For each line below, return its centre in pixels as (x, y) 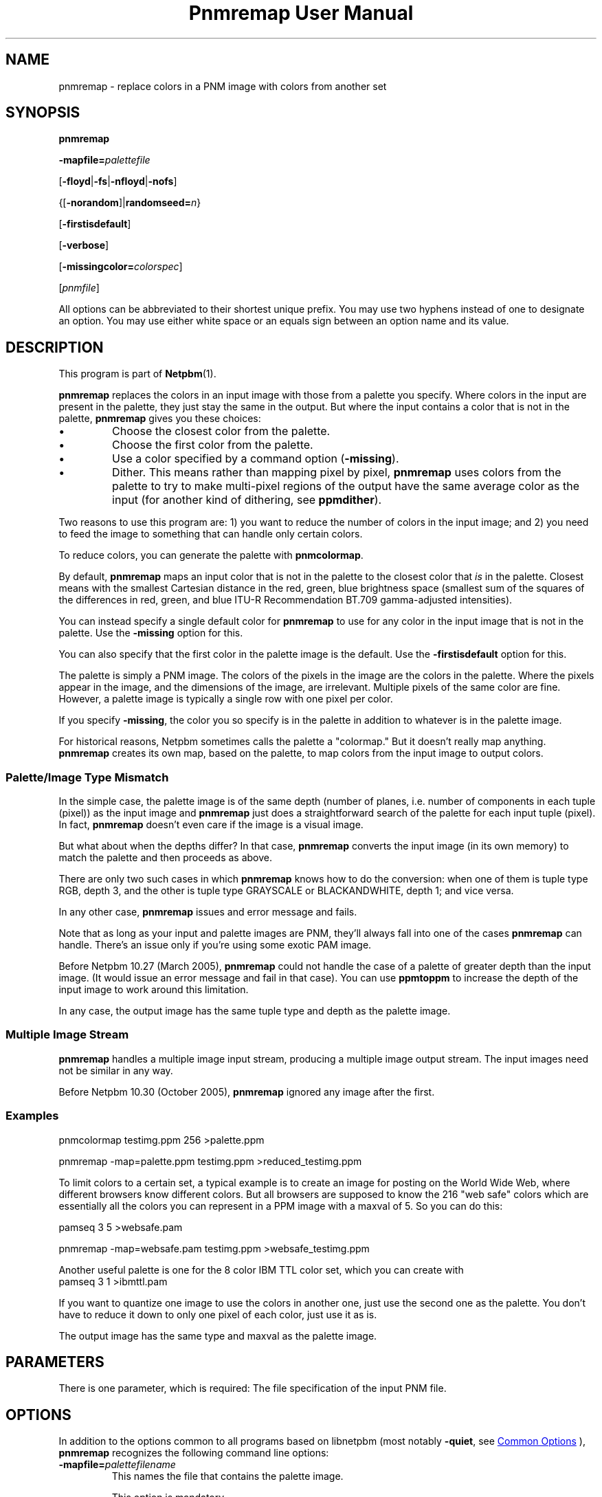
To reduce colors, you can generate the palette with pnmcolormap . (211, 555)
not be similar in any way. (116, 1070)
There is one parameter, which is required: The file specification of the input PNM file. (253, 1388)
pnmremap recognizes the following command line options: (194, 1453)
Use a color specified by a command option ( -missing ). (256, 459)
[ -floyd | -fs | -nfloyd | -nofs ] (118, 181)
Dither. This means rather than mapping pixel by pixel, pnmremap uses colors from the (337, 473)
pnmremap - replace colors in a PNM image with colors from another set (223, 86)
